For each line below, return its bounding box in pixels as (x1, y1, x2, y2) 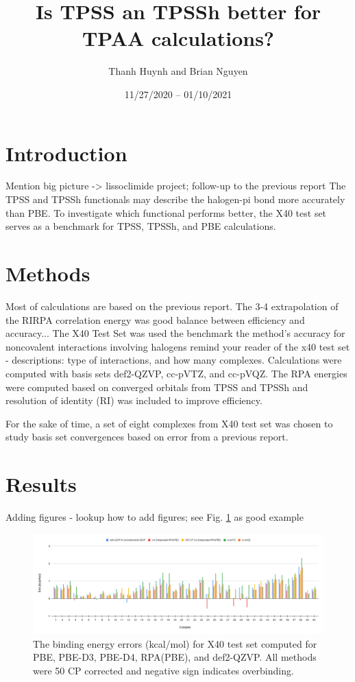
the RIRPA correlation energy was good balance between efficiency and (5, 312, 305, 327)
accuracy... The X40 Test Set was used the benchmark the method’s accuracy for (5, 326, 345, 340)
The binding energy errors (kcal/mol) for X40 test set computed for (33, 636, 317, 650)
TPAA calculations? (82, 24, 275, 52)
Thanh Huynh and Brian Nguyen (108, 64, 248, 78)
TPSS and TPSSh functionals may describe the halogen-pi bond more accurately (5, 192, 345, 207)
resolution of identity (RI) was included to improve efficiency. (5, 393, 262, 408)
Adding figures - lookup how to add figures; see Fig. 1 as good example (5, 510, 304, 524)
